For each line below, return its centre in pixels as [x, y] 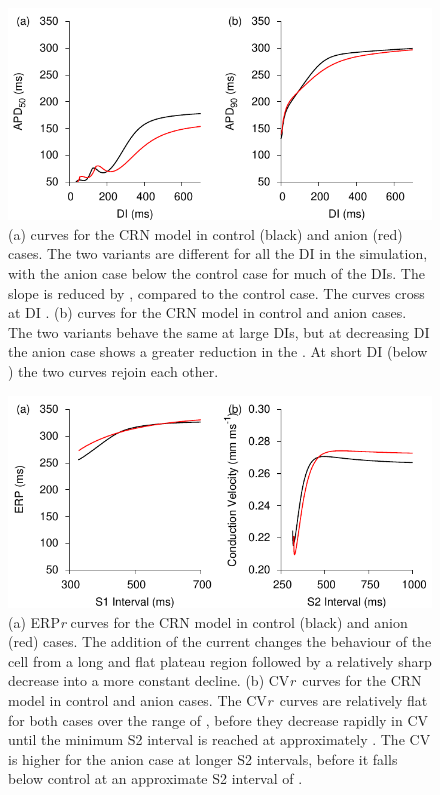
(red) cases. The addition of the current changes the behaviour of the [220, 641]
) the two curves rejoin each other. [113, 371]
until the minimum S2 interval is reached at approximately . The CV [219, 739]
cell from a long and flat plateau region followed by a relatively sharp [220, 660]
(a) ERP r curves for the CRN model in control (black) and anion [208, 621]
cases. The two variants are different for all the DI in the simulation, [218, 253]
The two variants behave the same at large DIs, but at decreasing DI [219, 331]
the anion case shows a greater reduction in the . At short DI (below [218, 351]
